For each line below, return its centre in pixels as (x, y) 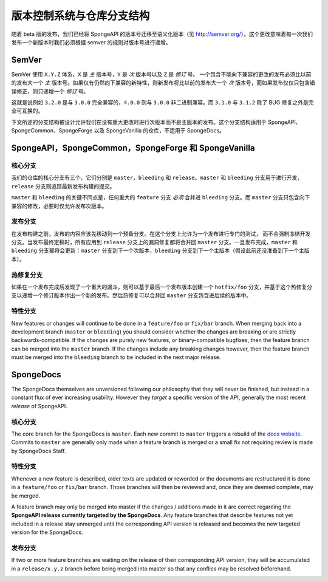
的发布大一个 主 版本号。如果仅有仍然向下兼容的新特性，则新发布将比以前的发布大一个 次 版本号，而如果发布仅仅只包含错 (163, 83)
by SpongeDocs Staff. (39, 451)
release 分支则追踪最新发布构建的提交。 (63, 186)
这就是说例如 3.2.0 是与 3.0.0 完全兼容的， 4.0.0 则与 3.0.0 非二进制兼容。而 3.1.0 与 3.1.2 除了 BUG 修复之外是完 (162, 103)
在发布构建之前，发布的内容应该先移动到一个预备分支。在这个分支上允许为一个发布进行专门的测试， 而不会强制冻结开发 (161, 233)
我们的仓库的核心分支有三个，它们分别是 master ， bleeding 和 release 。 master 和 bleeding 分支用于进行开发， (157, 178)
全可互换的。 (27, 111)
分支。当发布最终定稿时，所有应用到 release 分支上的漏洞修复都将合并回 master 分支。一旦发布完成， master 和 (154, 242)
